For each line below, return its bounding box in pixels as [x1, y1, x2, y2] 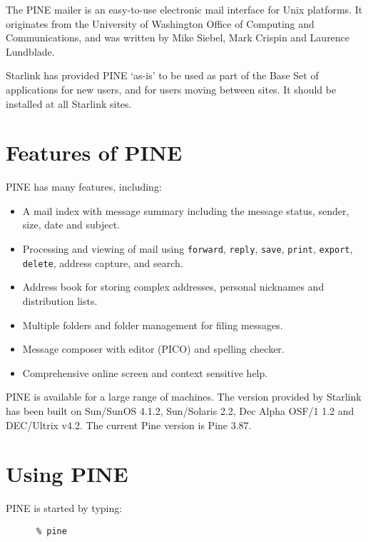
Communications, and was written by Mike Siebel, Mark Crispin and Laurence [6, 30, 350, 45]
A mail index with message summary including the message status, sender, [22, 203, 349, 218]
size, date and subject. [22, 217, 121, 232]
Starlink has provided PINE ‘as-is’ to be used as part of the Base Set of [6, 68, 319, 83]
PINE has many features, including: [6, 179, 162, 194]
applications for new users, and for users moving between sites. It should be [6, 81, 337, 96]
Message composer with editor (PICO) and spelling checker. [22, 341, 285, 356]
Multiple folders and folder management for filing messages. [22, 317, 283, 332]
